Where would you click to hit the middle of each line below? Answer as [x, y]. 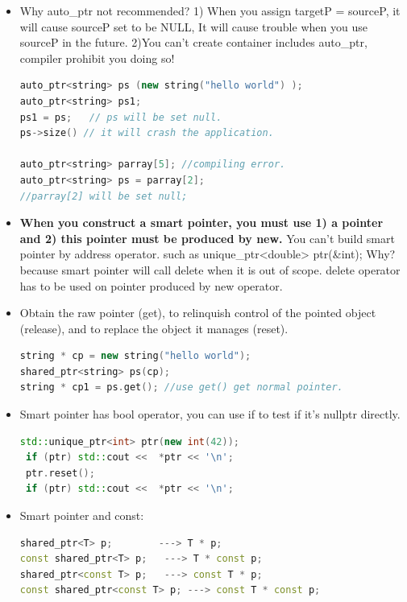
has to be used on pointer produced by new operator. [151, 285]
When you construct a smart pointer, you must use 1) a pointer [201, 223]
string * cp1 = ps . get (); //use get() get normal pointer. [181, 388]
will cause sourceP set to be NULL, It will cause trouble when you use [193, 26]
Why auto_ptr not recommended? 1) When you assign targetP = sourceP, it [210, 10]
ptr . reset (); [60, 473]
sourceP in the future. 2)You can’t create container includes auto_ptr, [193, 42]
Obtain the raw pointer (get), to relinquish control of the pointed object [198, 313]
